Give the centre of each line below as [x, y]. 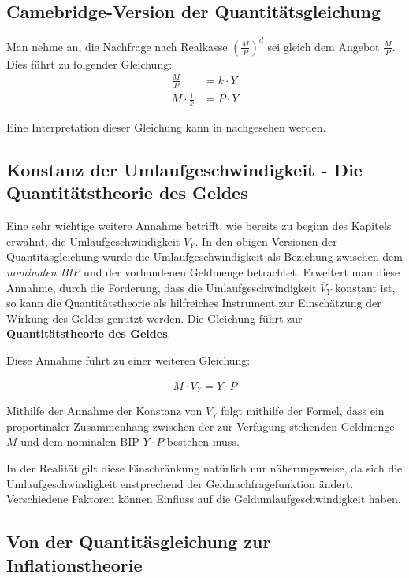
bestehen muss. [203, 441]
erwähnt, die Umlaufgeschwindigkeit [93, 241]
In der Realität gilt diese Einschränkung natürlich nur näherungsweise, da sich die [204, 468]
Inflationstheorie [74, 564]
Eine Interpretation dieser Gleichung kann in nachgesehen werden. [166, 127]
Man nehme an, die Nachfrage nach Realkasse [117, 46]
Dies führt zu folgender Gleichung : [89, 63]
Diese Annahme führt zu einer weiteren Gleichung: [128, 359]
